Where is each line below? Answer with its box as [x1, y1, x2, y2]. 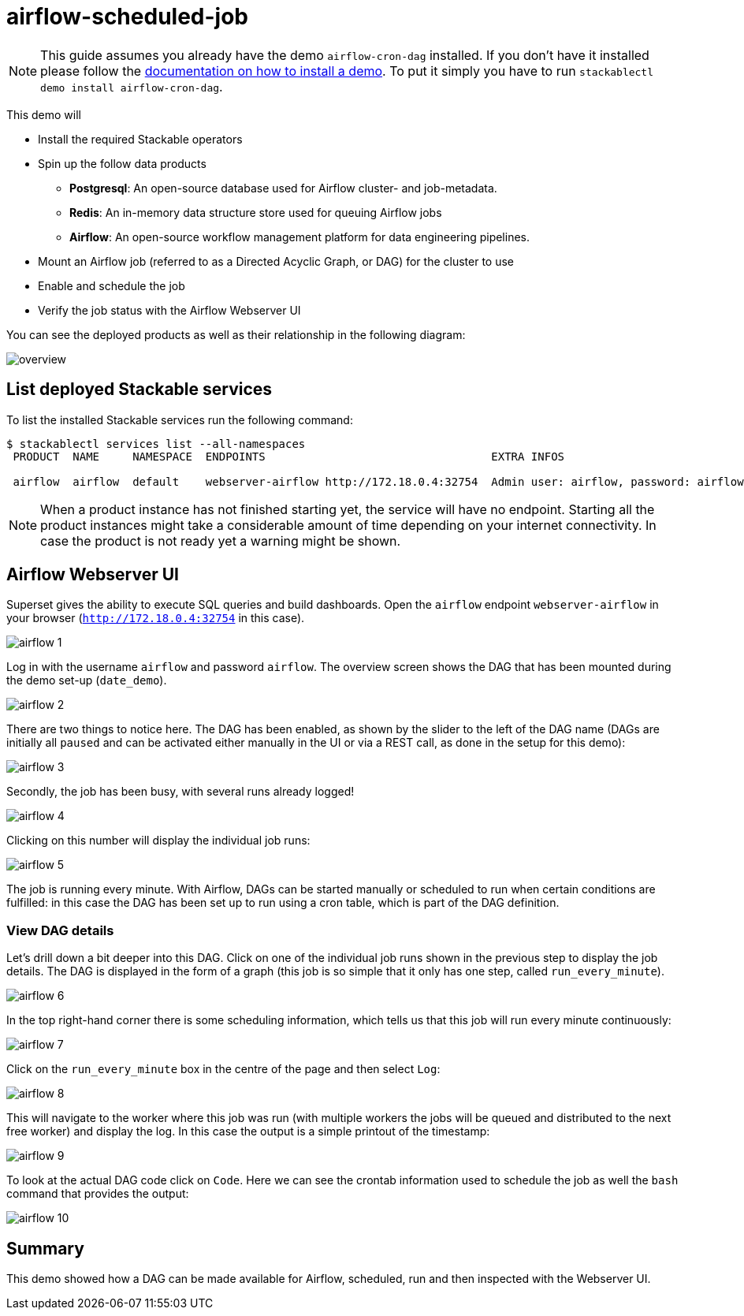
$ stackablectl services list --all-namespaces [6, 437, 306, 450]
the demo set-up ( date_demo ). [6, 673, 167, 688]
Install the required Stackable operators [38, 132, 243, 146]
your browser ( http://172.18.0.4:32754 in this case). [6, 611, 305, 625]
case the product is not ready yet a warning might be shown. [40, 532, 401, 549]
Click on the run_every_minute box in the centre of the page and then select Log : [6, 1062, 441, 1076]
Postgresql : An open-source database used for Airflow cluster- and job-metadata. [69, 181, 497, 195]
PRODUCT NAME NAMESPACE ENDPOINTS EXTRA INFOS [13, 449, 565, 463]
